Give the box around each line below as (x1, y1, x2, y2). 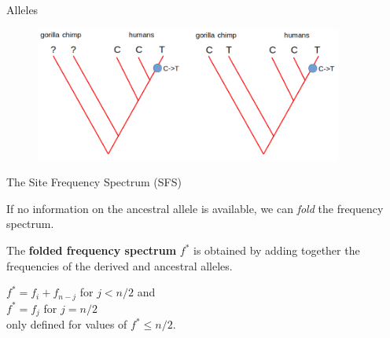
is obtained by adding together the (193, 242, 360, 259)
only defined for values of (6, 316, 127, 332)
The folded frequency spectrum (6, 242, 177, 259)
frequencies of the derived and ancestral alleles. (6, 257, 233, 274)
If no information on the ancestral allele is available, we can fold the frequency (6, 200, 384, 216)
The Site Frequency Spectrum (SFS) (6, 174, 182, 190)
